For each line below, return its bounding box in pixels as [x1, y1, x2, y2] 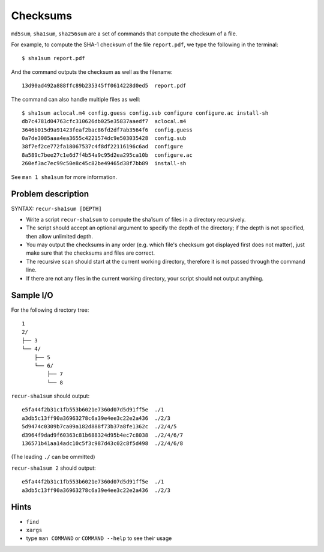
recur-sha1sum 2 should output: [11, 464, 96, 472]
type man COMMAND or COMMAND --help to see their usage [26, 535, 172, 542]
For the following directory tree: [11, 306, 89, 314]
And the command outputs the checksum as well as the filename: [11, 68, 173, 75]
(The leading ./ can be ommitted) [11, 453, 95, 461]
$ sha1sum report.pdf [22, 55, 85, 62]
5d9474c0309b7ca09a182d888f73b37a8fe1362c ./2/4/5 [22, 423, 177, 430]
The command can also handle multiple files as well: [11, 96, 140, 103]
